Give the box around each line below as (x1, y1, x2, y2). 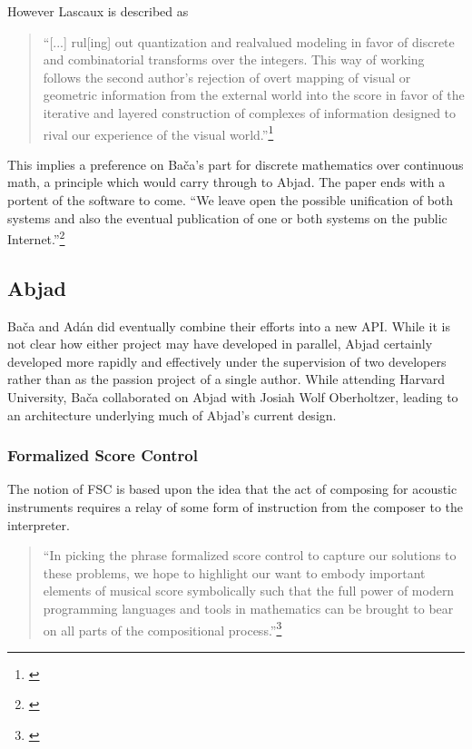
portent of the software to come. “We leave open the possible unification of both (7, 191, 454, 209)
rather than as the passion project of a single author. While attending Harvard (7, 370, 446, 389)
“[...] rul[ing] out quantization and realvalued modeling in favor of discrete (43, 32, 455, 51)
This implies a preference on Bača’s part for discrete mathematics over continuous (7, 154, 464, 173)
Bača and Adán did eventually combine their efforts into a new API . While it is (7, 316, 450, 335)
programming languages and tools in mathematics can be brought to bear (43, 598, 454, 617)
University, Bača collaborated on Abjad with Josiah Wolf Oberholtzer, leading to (7, 388, 458, 407)
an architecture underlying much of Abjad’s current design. (7, 405, 337, 424)
